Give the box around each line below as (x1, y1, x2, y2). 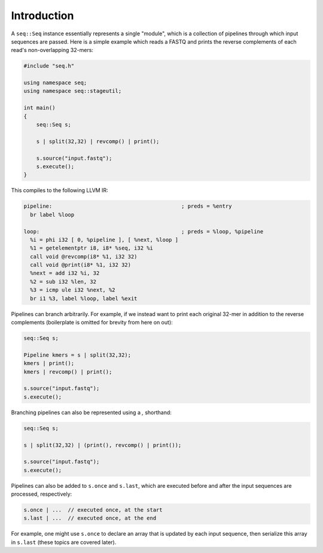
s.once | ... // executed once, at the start (23, 506, 163, 513)
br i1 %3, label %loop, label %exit (30, 295, 138, 302)
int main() (23, 105, 56, 111)
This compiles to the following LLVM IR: (11, 187, 108, 194)
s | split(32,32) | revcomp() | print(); (36, 138, 160, 145)
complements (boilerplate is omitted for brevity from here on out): (11, 319, 173, 326)
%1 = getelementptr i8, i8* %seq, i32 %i (30, 245, 154, 251)
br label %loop (30, 211, 75, 218)
